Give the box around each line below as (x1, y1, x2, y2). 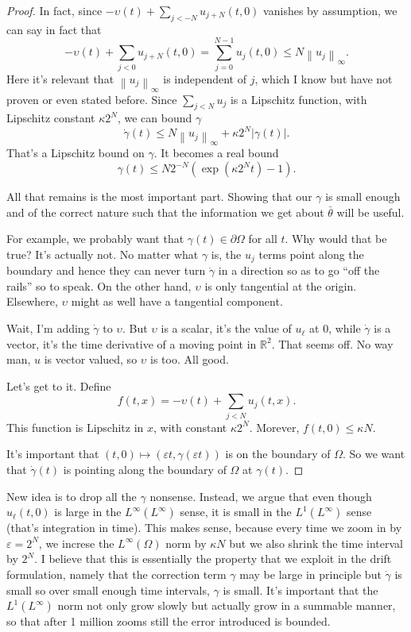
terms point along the (258, 245, 364, 262)
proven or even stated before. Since (6, 91, 177, 107)
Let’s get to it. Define (6, 377, 111, 394)
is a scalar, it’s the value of (161, 320, 292, 337)
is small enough (325, 188, 401, 205)
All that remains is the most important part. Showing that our (6, 188, 312, 205)
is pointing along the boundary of (63, 461, 227, 477)
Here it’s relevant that (6, 70, 114, 87)
